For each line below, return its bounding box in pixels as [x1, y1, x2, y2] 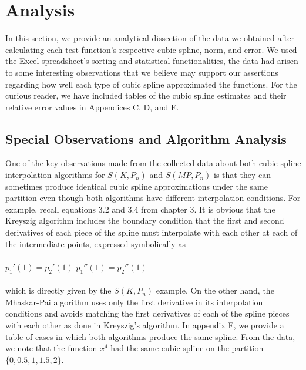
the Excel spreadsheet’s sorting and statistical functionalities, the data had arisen [5, 55, 298, 67]
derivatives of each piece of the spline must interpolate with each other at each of [5, 226, 298, 238]
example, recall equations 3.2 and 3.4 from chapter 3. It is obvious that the [5, 203, 275, 215]
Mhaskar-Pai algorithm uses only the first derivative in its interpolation [5, 295, 263, 308]
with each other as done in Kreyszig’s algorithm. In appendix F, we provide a [5, 319, 284, 331]
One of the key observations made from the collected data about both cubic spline [5, 157, 301, 169]
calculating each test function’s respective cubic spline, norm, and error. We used [5, 43, 297, 55]
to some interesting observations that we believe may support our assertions [5, 66, 278, 78]
